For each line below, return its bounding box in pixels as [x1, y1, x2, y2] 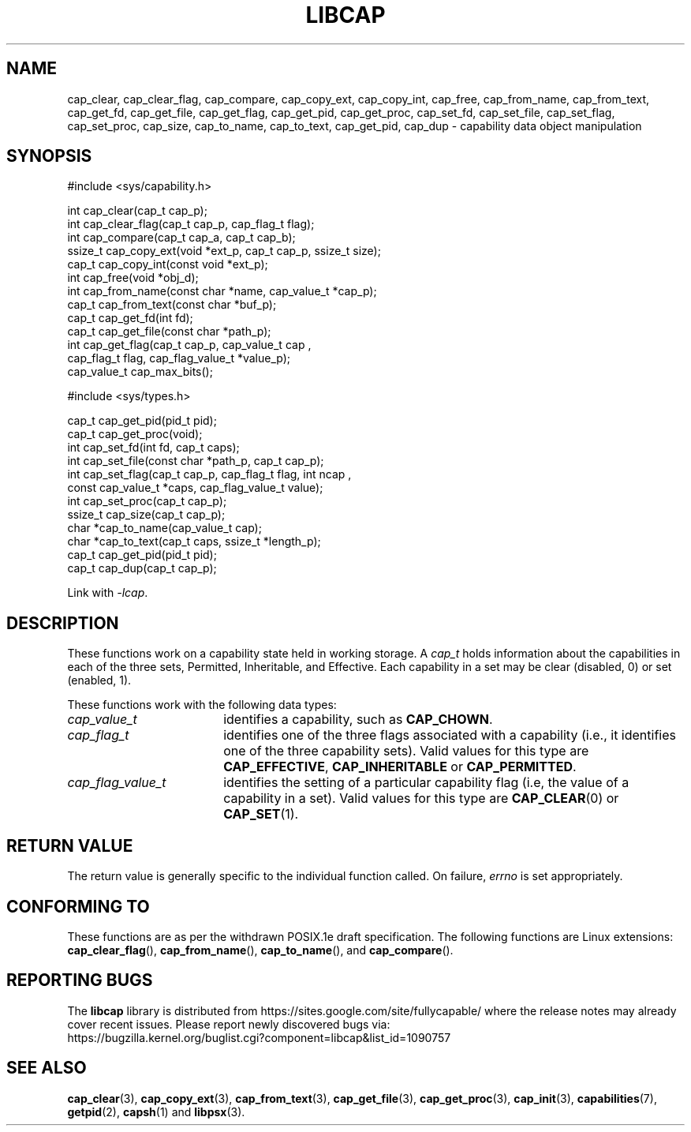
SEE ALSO [6, 1058, 87, 1078]
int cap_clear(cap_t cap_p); [67, 204, 207, 218]
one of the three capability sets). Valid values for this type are [223, 743, 589, 759]
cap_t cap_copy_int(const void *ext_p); [67, 257, 268, 272]
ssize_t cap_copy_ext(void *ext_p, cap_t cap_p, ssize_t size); [67, 244, 381, 258]
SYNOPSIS [6, 146, 92, 167]
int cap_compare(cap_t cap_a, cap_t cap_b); [67, 231, 296, 245]
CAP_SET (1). [223, 806, 299, 823]
